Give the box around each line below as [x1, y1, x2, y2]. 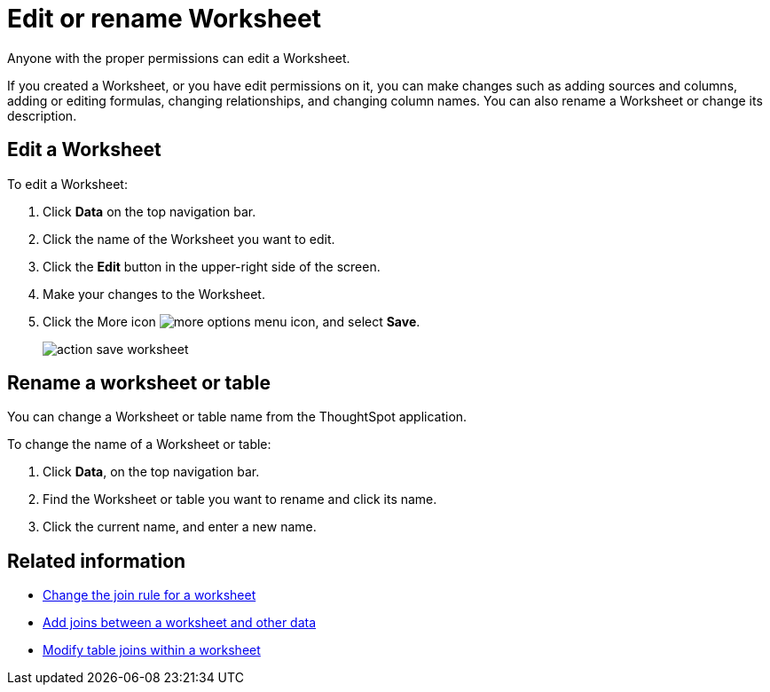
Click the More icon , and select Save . [43, 313, 420, 329]
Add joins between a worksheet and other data [43, 615, 317, 631]
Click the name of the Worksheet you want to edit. [43, 231, 335, 247]
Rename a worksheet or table [7, 372, 271, 395]
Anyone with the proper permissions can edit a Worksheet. [7, 50, 350, 66]
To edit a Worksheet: [7, 176, 128, 192]
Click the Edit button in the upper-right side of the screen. [43, 258, 381, 274]
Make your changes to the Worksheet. [43, 286, 265, 302]
